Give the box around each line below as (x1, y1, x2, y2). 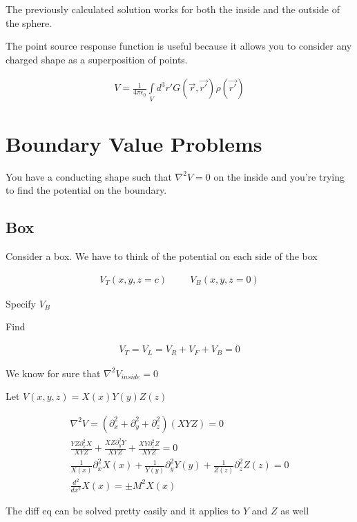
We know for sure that (6, 365, 101, 380)
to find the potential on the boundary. (6, 183, 167, 197)
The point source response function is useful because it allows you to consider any (6, 39, 352, 53)
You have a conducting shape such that (6, 169, 172, 183)
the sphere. (6, 15, 52, 30)
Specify (6, 296, 36, 310)
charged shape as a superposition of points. (6, 52, 188, 66)
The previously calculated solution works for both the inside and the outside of (6, 2, 340, 16)
